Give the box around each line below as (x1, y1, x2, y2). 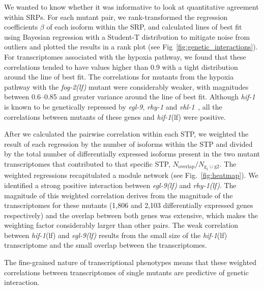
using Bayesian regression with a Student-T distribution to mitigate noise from (4, 31, 250, 42)
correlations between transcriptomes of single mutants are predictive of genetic (4, 267, 249, 277)
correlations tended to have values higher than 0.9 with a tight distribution (4, 61, 238, 72)
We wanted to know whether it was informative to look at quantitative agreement (4, 2, 259, 12)
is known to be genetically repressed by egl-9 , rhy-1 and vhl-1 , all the (4, 101, 222, 112)
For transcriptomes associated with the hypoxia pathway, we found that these (4, 51, 246, 62)
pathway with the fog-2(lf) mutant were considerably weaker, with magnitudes (4, 81, 249, 92)
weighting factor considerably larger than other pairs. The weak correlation (4, 220, 239, 230)
